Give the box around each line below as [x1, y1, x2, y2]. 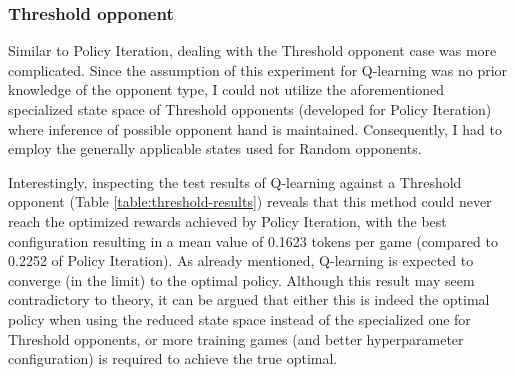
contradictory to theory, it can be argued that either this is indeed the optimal [8, 289, 490, 310]
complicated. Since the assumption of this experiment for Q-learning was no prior [8, 59, 508, 80]
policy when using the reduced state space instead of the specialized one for [8, 308, 471, 329]
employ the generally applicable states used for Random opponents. [8, 138, 422, 159]
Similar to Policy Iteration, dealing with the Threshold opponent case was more [8, 40, 497, 61]
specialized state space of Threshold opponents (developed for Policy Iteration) [8, 99, 492, 119]
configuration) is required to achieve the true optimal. [8, 348, 338, 369]
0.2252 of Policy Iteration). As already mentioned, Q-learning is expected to [8, 250, 474, 271]
